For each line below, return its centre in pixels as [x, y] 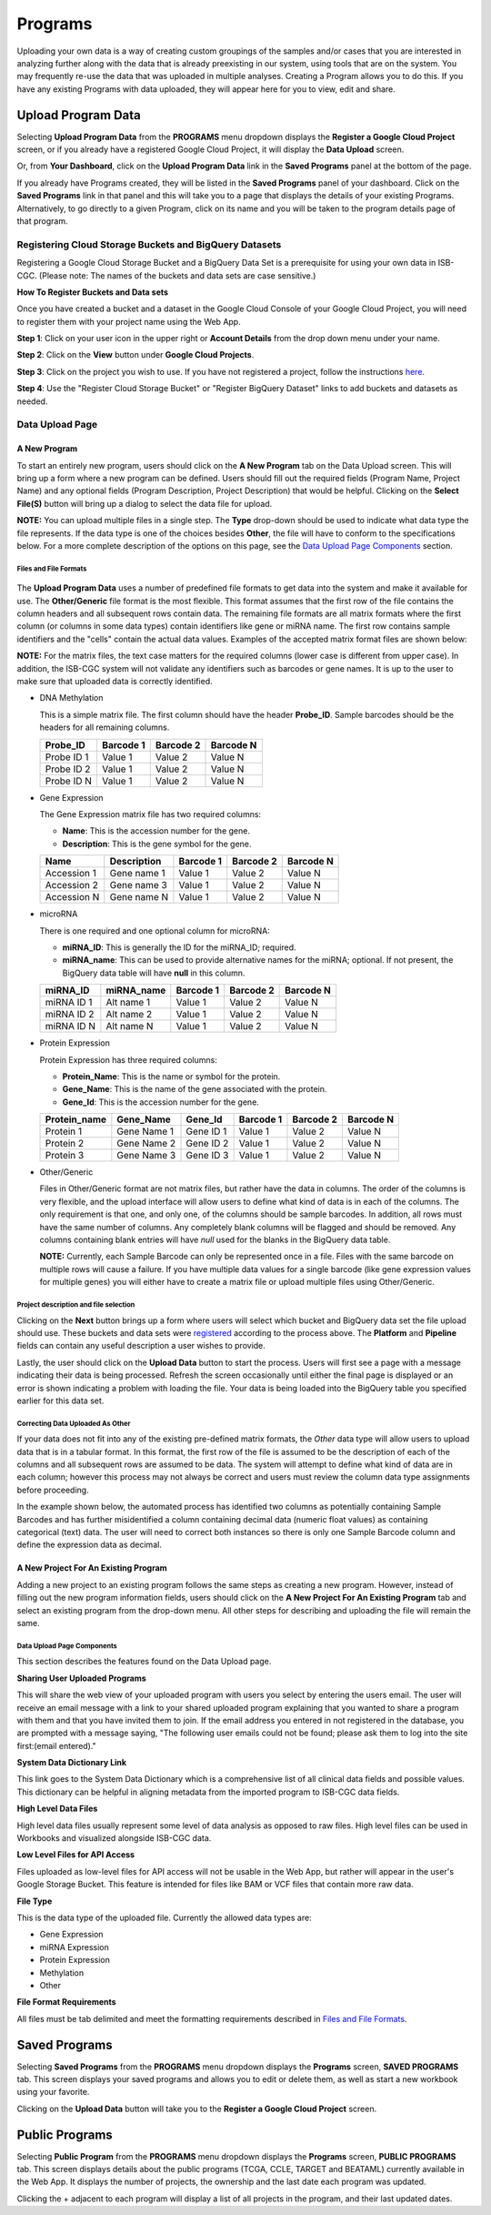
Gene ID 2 [207, 1144]
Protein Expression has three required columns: [128, 1059]
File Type [35, 1901]
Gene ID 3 [207, 1156]
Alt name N [130, 1027]
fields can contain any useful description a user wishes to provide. [141, 1346]
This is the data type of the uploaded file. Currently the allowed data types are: [165, 1917]
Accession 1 [71, 874]
